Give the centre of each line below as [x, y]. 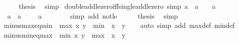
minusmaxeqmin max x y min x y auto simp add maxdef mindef [119, 25]
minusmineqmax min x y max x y [65, 34]
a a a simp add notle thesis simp [92, 15]
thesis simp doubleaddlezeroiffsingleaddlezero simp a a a [117, 6]
